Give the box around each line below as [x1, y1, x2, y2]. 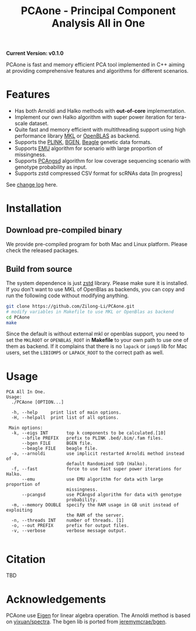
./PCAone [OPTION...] [11, 400, 64, 405]
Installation [6, 202, 62, 215]
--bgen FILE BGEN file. [21, 441, 93, 447]
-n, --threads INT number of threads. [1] [11, 518, 125, 523]
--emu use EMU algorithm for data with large [21, 476, 164, 482]
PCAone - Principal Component [20, 4, 176, 18]
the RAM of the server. [66, 512, 125, 518]
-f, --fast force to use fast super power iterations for [11, 466, 182, 472]
